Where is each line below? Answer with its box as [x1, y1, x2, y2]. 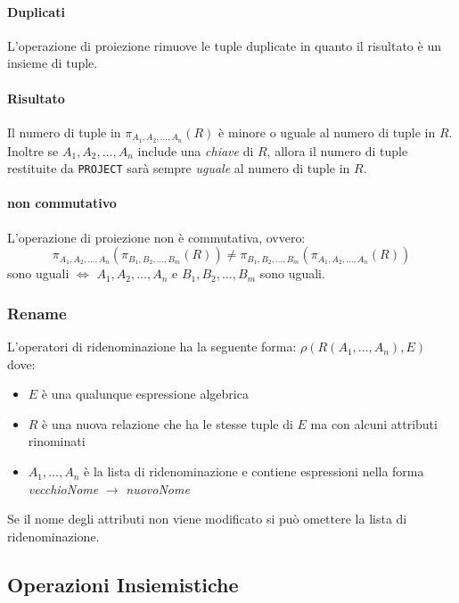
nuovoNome [126, 479, 190, 498]
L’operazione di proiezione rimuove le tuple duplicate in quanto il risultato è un [7, 36, 441, 54]
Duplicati [7, 2, 65, 21]
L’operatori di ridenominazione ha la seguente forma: [7, 337, 297, 356]
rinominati [28, 432, 86, 450]
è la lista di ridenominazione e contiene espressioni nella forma [84, 462, 424, 481]
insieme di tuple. [7, 54, 98, 72]
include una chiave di [137, 141, 254, 160]
